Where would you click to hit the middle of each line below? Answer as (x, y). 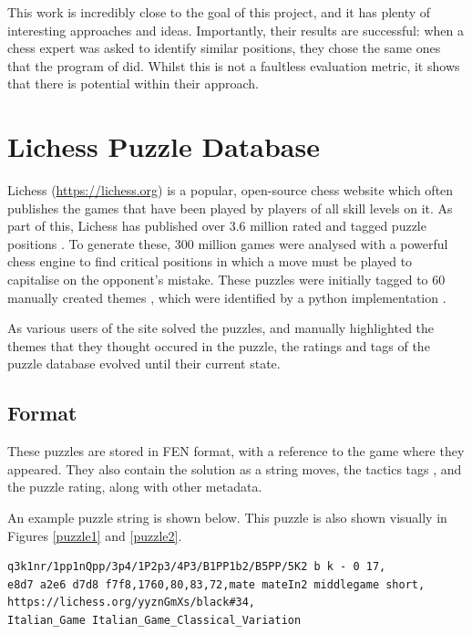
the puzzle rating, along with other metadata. (135, 487)
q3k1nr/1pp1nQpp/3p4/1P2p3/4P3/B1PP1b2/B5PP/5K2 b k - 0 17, (197, 567)
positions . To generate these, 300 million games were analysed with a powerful (228, 243)
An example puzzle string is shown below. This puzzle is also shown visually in (227, 518)
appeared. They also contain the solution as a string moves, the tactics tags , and (235, 468)
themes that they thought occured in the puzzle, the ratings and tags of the (219, 345)
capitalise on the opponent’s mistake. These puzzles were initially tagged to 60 (226, 280)
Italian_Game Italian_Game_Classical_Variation (154, 620)
